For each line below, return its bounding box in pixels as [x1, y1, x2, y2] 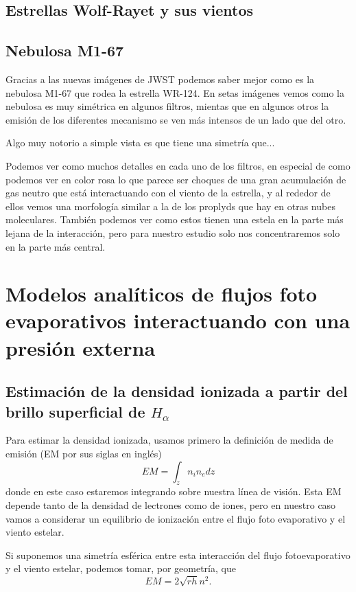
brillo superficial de [5, 400, 145, 422]
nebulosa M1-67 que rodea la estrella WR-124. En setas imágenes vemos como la [5, 85, 344, 100]
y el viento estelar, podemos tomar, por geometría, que [5, 561, 236, 576]
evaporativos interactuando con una [5, 306, 351, 334]
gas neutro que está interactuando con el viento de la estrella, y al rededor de [5, 185, 331, 200]
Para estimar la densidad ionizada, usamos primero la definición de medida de [5, 433, 333, 447]
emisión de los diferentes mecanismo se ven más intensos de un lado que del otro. [5, 112, 346, 126]
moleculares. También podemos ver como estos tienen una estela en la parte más [5, 212, 344, 227]
